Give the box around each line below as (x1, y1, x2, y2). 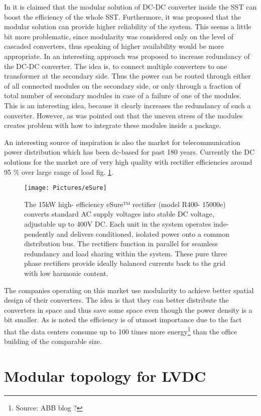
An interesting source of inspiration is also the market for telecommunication (4, 136, 240, 147)
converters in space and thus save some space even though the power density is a (4, 304, 252, 315)
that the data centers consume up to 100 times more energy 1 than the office (4, 324, 237, 336)
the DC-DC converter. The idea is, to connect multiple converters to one (4, 60, 227, 71)
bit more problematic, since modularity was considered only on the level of (4, 31, 233, 41)
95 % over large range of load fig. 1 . (4, 166, 113, 177)
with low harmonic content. (24, 267, 108, 278)
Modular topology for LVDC (4, 365, 206, 386)
